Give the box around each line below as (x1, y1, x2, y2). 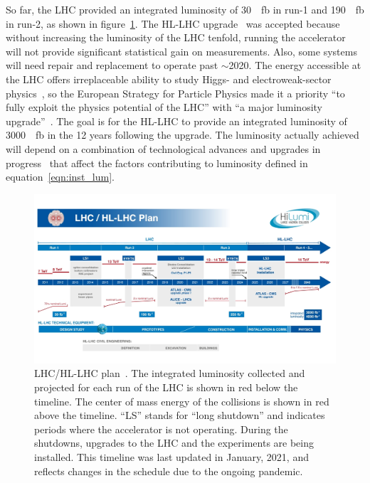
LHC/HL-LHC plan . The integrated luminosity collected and (34, 366, 305, 381)
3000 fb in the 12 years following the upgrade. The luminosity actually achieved (6, 127, 359, 142)
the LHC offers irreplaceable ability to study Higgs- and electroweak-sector (6, 71, 332, 86)
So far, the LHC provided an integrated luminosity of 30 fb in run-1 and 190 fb (6, 2, 364, 16)
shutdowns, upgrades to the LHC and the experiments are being (34, 435, 314, 450)
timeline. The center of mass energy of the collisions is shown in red (34, 393, 329, 408)
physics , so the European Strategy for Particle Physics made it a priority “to (6, 85, 345, 100)
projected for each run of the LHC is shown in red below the (34, 379, 298, 394)
